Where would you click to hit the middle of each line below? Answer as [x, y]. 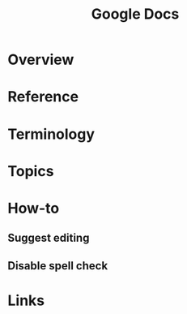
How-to [34, 208]
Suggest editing [49, 238]
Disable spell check [58, 266]
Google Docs [135, 14]
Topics [31, 171]
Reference [43, 97]
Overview [41, 60]
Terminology [51, 134]
